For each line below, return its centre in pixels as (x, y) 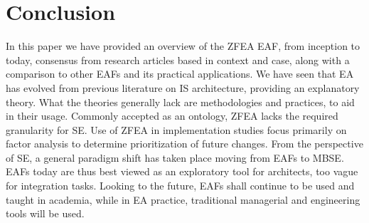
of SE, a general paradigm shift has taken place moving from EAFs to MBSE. (175, 157)
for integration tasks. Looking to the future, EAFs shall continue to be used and (180, 186)
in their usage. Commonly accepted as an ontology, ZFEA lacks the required (172, 116)
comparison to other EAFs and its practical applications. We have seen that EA (180, 74)
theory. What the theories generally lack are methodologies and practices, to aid (180, 102)
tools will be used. (45, 213)
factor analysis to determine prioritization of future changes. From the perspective (184, 144)
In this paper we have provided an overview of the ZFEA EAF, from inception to (183, 46)
